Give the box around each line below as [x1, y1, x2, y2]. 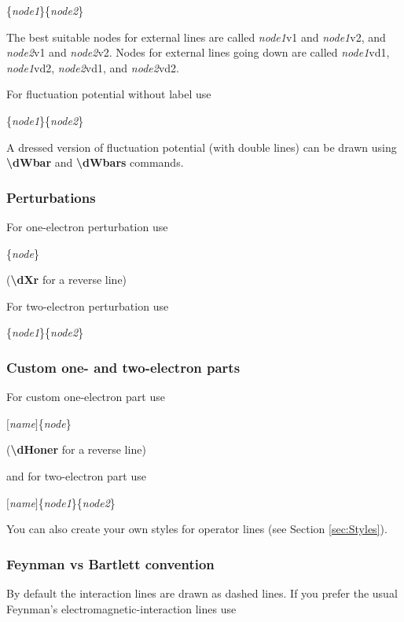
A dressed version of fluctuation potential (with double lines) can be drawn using [6, 138, 397, 155]
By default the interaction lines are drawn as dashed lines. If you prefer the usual [6, 584, 398, 601]
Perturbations [6, 187, 96, 207]
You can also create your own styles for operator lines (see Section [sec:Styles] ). [6, 521, 387, 537]
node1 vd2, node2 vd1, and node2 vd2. [6, 59, 179, 75]
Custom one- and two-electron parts [6, 357, 241, 377]
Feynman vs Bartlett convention [6, 554, 215, 573]
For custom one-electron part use [6, 388, 165, 405]
